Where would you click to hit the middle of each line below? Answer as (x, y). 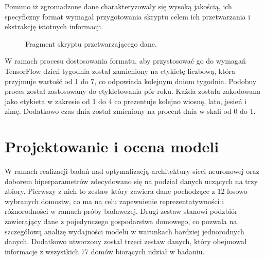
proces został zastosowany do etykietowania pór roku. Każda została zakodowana (133, 91)
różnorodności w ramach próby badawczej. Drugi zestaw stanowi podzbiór (121, 211)
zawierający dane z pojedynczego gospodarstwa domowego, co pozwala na (121, 221)
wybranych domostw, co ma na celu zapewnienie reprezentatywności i (114, 201)
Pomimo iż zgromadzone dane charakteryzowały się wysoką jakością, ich (118, 6)
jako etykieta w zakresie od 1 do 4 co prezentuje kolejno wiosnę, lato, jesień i (126, 101)
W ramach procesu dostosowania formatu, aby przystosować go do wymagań (125, 61)
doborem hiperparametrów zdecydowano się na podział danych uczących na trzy (131, 181)
